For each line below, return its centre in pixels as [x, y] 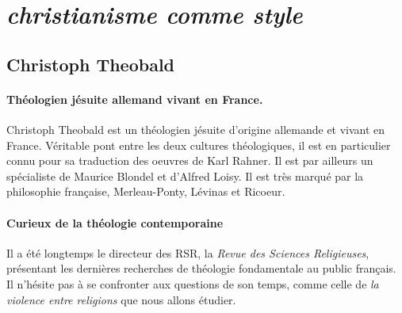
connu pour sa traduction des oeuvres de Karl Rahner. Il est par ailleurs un [190, 160]
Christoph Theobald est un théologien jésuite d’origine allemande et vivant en [196, 129]
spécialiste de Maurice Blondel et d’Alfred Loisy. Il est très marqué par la [185, 176]
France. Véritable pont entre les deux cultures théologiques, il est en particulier [199, 145]
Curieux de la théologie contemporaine [115, 222]
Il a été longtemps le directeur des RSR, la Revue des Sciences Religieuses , [188, 252]
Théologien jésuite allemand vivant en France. [135, 99]
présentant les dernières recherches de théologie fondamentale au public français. [201, 268]
